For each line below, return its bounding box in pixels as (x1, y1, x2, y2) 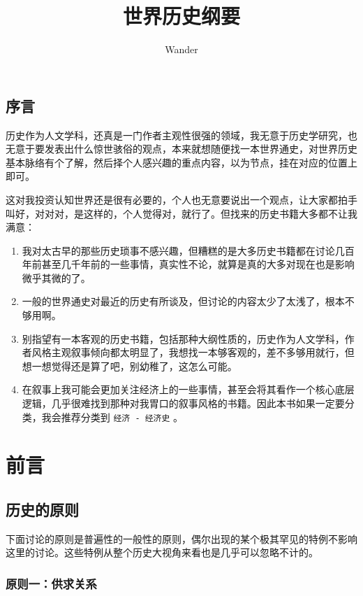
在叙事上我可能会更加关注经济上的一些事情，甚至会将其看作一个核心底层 (22, 382, 355, 397)
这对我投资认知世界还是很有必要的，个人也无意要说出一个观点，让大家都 (6, 192, 338, 206)
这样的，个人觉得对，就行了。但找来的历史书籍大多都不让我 (83, 206, 357, 220)
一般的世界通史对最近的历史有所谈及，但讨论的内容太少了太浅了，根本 (22, 294, 345, 308)
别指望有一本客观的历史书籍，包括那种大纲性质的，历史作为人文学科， (22, 331, 345, 346)
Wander (165, 42, 198, 57)
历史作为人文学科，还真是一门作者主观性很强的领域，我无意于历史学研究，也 (6, 127, 357, 142)
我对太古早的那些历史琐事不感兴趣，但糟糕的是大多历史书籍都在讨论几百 (22, 243, 355, 257)
